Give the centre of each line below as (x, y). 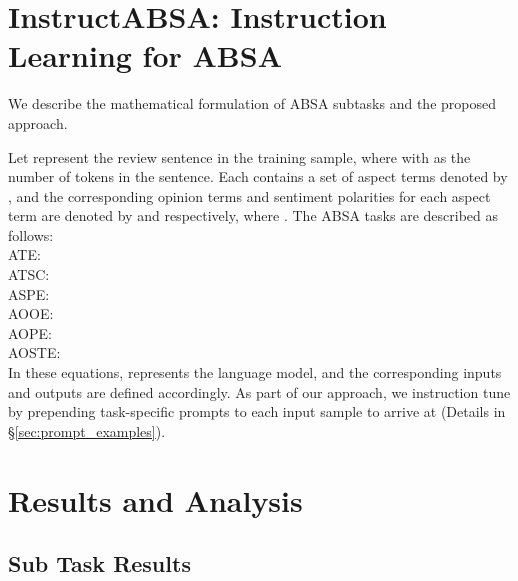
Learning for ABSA (145, 55)
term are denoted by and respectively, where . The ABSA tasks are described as (253, 215)
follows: (31, 234)
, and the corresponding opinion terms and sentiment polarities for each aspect (249, 195)
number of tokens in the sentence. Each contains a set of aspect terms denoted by (258, 176)
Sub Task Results (99, 563)
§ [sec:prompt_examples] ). (87, 430)
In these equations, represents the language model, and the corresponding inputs (255, 372)
